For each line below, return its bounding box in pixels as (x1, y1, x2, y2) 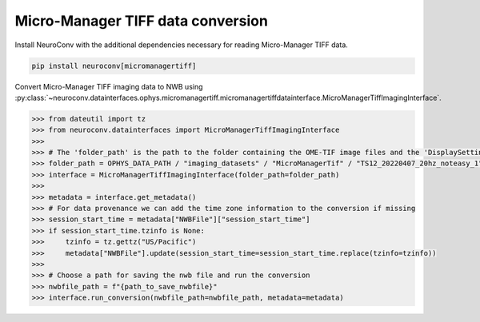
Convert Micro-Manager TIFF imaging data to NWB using (14, 81, 203, 91)
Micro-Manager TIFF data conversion (14, 12, 268, 30)
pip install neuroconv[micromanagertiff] (31, 61, 197, 70)
